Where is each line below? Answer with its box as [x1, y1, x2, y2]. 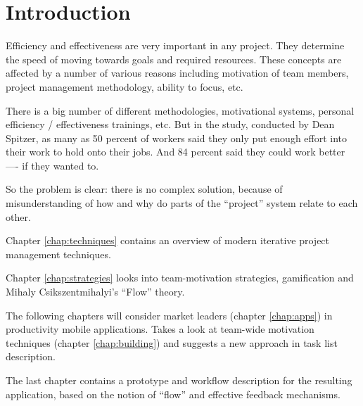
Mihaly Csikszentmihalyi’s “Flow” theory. [6, 284, 185, 299]
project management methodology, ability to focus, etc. [6, 79, 243, 94]
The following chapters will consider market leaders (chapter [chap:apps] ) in [6, 307, 333, 322]
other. [6, 209, 31, 224]
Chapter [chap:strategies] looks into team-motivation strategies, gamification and [6, 270, 354, 285]
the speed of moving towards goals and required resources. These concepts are [6, 51, 342, 66]
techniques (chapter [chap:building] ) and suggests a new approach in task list [6, 335, 338, 350]
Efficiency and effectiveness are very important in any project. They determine [6, 38, 345, 53]
